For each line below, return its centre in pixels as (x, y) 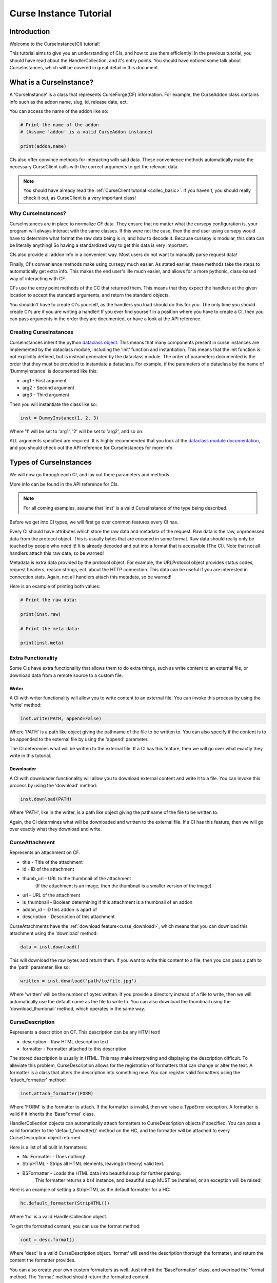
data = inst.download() (50, 947)
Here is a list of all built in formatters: (48, 1147)
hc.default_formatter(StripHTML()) (65, 1203)
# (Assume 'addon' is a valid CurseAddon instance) (87, 132)
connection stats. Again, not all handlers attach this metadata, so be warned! (91, 577)
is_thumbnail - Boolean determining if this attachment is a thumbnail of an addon (107, 902)
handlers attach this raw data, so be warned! (57, 553)
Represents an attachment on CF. (45, 852)
